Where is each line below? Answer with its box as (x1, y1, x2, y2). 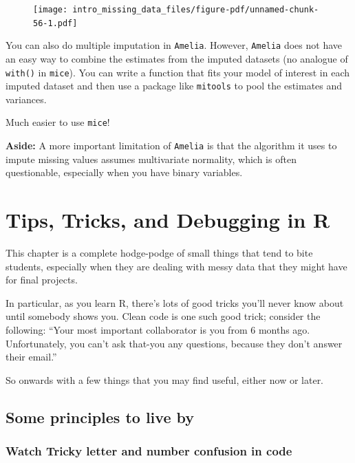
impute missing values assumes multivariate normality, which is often (6, 151, 297, 166)
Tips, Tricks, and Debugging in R (6, 206, 330, 234)
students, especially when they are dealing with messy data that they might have (6, 259, 347, 273)
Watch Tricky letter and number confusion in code (6, 442, 292, 460)
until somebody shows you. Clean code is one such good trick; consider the (6, 309, 321, 323)
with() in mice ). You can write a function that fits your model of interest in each (6, 65, 350, 79)
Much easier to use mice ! (6, 115, 110, 129)
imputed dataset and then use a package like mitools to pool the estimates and (6, 78, 343, 93)
